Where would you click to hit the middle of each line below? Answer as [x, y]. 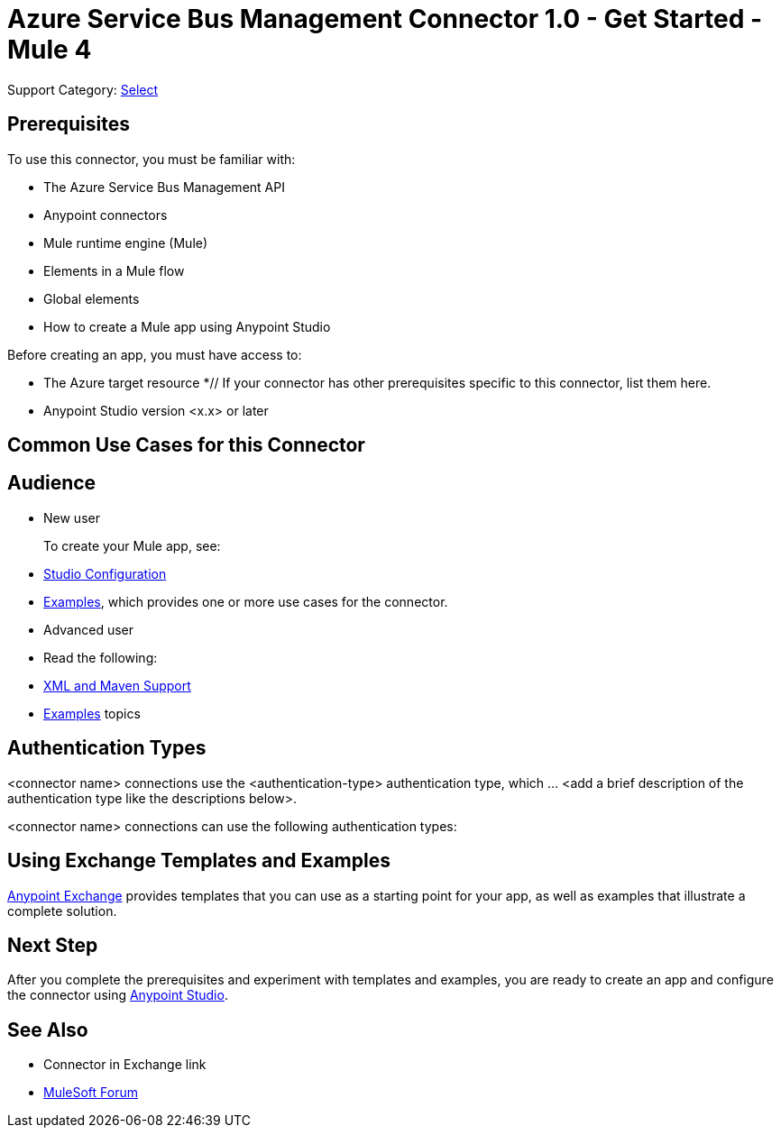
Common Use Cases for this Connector [186, 445]
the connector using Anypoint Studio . [118, 995]
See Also [48, 1030]
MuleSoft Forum [91, 1093]
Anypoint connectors [106, 215]
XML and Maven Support [117, 685]
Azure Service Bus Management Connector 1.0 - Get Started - [385, 19]
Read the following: [101, 657]
